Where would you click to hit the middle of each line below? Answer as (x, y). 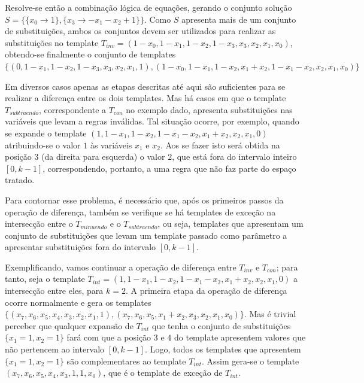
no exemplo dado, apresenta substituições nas (209, 109)
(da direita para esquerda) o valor (103, 156)
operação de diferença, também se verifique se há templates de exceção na (140, 212)
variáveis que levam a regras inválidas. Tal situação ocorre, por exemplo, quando (152, 121)
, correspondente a (72, 109)
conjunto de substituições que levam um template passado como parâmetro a (146, 235)
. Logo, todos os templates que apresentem (223, 349)
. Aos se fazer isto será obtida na (220, 145)
